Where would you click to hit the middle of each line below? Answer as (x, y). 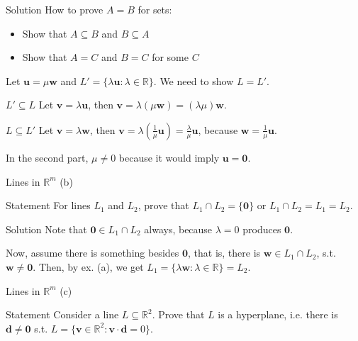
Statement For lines (48, 205)
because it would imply (169, 157)
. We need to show (194, 80)
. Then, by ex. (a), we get (88, 266)
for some (170, 57)
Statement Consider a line (62, 314)
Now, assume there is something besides (93, 253)
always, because (178, 229)
